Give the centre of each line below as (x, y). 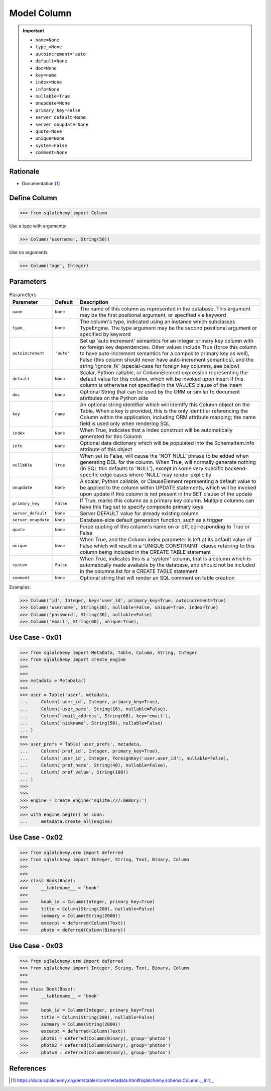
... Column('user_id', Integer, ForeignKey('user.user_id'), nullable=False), (124, 758)
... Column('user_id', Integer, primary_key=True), (90, 702)
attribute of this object (106, 449)
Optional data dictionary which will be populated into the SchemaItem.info (167, 443)
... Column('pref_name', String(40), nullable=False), (94, 765)
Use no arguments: (29, 253)
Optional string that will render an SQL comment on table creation (157, 577)
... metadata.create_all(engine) (66, 822)
